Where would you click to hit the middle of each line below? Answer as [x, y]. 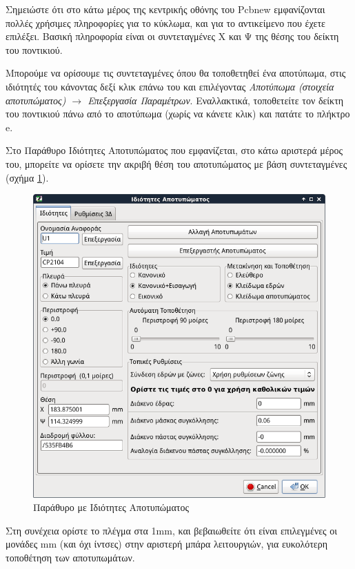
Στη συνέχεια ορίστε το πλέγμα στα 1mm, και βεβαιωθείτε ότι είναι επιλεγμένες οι [172, 530]
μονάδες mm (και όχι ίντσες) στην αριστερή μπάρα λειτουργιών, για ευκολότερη [167, 544]
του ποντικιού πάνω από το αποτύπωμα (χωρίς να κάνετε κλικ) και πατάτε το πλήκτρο [178, 114]
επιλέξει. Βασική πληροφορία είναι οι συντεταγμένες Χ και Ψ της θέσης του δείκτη [172, 36]
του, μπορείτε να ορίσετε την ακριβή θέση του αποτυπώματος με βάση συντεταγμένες [176, 163]
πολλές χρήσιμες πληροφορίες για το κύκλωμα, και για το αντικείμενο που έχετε [165, 22]
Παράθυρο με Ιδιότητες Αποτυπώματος [111, 507]
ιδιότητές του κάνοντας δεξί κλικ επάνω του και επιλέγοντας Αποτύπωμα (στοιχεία [170, 86]
